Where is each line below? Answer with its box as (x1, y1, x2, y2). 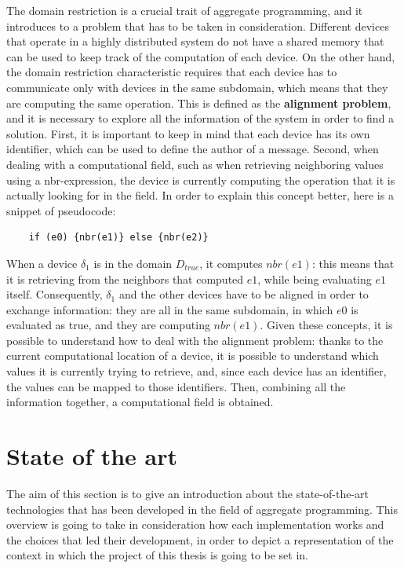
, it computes (199, 255, 263, 271)
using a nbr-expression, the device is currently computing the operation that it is (6, 171, 395, 188)
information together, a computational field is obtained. (6, 394, 274, 410)
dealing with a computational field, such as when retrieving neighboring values (6, 156, 384, 172)
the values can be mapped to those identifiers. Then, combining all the (6, 378, 346, 394)
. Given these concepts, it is (260, 317, 393, 333)
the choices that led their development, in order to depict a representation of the (6, 531, 394, 548)
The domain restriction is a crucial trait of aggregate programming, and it (6, 2, 363, 18)
